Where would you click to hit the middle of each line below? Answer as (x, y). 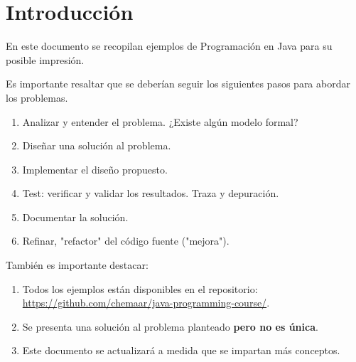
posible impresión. (45, 59)
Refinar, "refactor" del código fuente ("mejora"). (126, 241)
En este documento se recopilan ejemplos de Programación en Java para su (169, 46)
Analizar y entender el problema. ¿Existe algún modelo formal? (160, 121)
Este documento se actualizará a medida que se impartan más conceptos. (181, 350)
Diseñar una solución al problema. (97, 145)
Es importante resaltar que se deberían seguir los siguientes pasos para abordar (178, 84)
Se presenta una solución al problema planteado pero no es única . (170, 326)
